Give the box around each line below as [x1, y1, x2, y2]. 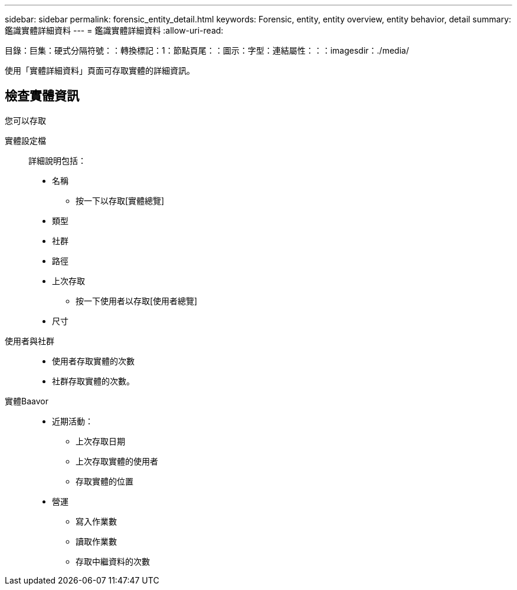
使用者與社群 [5, 335, 54, 346]
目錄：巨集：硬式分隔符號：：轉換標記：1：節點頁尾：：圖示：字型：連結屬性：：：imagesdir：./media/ [5, 45, 409, 55]
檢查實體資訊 [5, 88, 79, 104]
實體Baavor [5, 395, 48, 406]
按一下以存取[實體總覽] [76, 195, 165, 206]
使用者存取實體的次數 [52, 355, 135, 366]
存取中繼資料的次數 [76, 556, 150, 566]
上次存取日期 [76, 436, 125, 446]
